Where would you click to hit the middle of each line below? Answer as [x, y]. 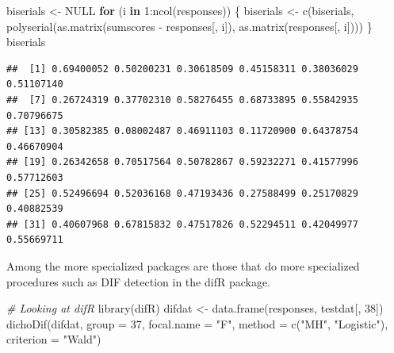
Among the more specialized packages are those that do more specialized [183, 265]
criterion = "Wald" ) [54, 339]
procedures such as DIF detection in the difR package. [138, 281]
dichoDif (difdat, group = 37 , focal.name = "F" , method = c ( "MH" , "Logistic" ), [197, 323]
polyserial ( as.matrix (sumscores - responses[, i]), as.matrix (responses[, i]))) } [189, 26]
